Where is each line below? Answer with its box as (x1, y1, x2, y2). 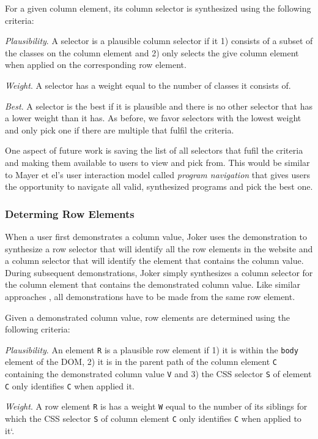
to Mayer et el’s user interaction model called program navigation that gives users (5, 168, 310, 181)
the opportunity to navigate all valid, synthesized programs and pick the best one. (5, 180, 313, 193)
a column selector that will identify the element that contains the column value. (5, 254, 304, 267)
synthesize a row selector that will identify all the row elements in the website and (5, 242, 313, 255)
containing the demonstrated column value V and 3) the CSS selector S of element (5, 367, 312, 380)
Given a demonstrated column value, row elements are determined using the (5, 310, 290, 323)
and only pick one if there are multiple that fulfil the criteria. (5, 123, 234, 136)
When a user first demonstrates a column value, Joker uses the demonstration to (5, 230, 308, 242)
